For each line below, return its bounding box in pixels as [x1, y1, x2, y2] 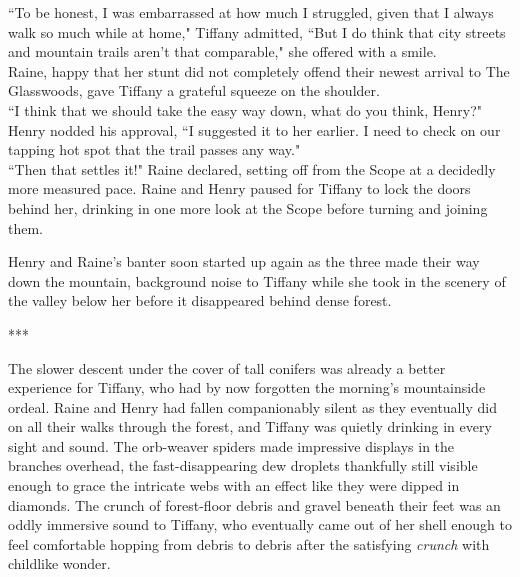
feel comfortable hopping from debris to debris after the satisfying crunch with [8, 533, 490, 554]
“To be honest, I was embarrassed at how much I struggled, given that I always [8, 2, 494, 22]
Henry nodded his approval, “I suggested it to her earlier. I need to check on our [8, 119, 501, 140]
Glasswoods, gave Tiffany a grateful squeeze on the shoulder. [8, 80, 380, 101]
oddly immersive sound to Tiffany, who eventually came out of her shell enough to [8, 514, 512, 535]
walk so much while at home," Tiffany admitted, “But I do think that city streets [8, 21, 506, 42]
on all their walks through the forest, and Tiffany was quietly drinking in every [8, 416, 492, 437]
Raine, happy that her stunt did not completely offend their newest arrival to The [8, 60, 510, 81]
